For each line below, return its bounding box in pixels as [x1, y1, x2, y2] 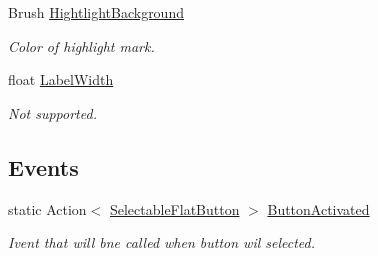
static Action [8, 198, 87, 219]
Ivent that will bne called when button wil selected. [8, 232, 316, 253]
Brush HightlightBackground [8, 2, 184, 22]
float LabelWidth [8, 69, 114, 90]
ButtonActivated [267, 198, 370, 219]
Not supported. [8, 102, 97, 123]
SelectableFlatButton [109, 198, 240, 219]
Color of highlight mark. [8, 35, 155, 56]
